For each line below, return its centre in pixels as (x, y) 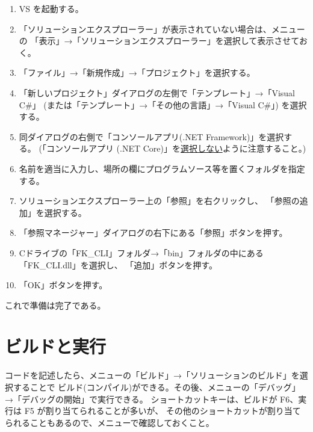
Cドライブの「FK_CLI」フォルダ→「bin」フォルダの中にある (141, 252)
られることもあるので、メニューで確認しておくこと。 (110, 422)
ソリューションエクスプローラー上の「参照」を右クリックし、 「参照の (159, 201)
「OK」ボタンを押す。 (63, 285)
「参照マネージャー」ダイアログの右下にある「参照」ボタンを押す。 (153, 233)
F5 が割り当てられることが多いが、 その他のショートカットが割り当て (163, 411)
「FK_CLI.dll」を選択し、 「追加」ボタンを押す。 (118, 264)
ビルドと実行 (56, 346)
